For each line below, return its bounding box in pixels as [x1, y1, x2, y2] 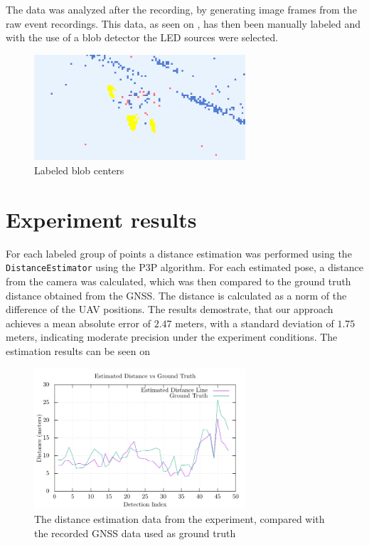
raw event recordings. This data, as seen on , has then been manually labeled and [6, 16, 361, 31]
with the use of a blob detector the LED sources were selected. [6, 30, 279, 45]
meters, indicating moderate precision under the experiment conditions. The [6, 329, 338, 344]
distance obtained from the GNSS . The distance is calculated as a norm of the [6, 287, 347, 302]
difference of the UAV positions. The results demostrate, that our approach [6, 302, 333, 317]
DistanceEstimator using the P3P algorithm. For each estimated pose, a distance [6, 260, 364, 275]
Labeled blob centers [34, 163, 124, 178]
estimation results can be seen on [6, 344, 150, 358]
